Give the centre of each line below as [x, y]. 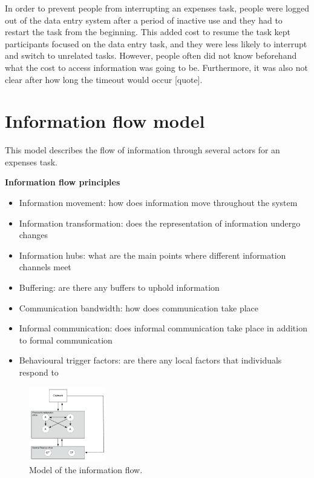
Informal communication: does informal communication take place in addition [163, 328]
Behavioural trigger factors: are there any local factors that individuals [150, 360]
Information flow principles [63, 182]
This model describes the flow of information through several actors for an [142, 150]
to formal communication [66, 340]
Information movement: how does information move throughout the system [158, 203]
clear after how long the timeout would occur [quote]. [104, 79]
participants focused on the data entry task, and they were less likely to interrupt [156, 43]
